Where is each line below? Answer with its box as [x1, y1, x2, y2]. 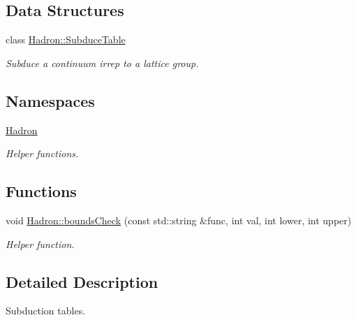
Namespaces [6, 89, 95, 111]
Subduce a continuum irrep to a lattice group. [6, 55, 199, 70]
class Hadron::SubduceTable [6, 32, 126, 47]
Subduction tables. [6, 303, 86, 318]
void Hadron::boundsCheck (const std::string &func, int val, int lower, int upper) [6, 212, 352, 227]
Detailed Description [6, 270, 158, 292]
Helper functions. [6, 146, 79, 161]
